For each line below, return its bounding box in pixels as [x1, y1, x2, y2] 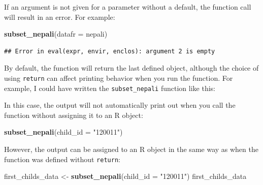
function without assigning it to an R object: [4, 109, 143, 120]
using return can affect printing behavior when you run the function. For [4, 72, 233, 83]
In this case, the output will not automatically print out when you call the [4, 100, 236, 110]
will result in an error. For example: [4, 11, 115, 22]
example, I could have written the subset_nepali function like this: [4, 82, 215, 93]
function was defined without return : [4, 153, 120, 164]
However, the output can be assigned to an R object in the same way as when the [4, 144, 258, 155]
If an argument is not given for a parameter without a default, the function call [4, 2, 251, 12]
